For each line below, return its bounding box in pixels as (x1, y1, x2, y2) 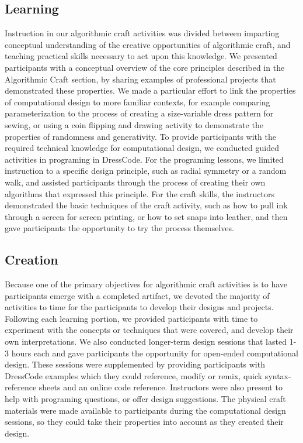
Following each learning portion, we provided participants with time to (5, 312, 258, 324)
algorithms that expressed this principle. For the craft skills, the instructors (5, 187, 274, 200)
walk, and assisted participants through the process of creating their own (5, 176, 266, 188)
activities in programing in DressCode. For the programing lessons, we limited (5, 153, 284, 165)
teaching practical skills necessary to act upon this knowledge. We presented (5, 50, 277, 62)
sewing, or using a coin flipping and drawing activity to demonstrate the (5, 118, 263, 131)
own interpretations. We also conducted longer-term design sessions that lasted (5, 335, 287, 348)
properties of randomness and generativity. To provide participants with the (5, 130, 276, 142)
